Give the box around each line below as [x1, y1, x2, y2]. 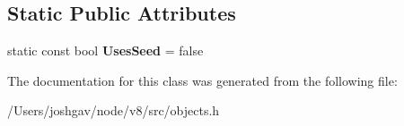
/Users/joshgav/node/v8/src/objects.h [7, 101, 220, 120]
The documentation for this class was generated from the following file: [7, 71, 398, 89]
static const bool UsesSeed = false [7, 41, 204, 60]
